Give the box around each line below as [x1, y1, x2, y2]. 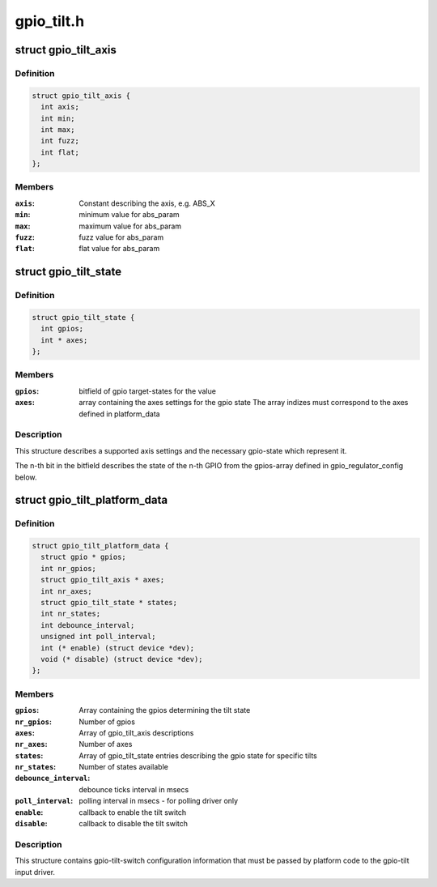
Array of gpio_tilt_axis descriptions [78, 727, 194, 737]
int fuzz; [40, 136, 80, 146]
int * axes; [40, 335, 88, 344]
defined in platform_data [78, 409, 161, 419]
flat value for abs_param [78, 244, 160, 254]
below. [15, 472, 37, 482]
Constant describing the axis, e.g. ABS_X [78, 198, 215, 208]
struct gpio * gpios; [40, 552, 127, 562]
